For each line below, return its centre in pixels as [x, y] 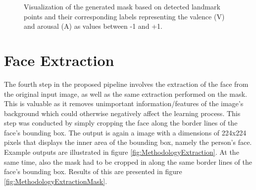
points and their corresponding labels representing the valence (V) [124, 16]
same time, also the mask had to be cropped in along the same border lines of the [128, 161]
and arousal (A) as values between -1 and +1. [93, 26]
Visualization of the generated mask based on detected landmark [122, 6]
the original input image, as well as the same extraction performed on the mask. [126, 94]
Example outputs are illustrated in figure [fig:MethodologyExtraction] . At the [122, 152]
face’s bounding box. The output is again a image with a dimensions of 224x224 [125, 132]
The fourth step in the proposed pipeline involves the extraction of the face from [126, 84]
